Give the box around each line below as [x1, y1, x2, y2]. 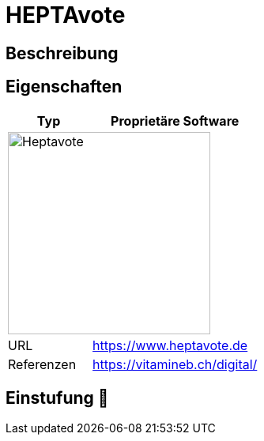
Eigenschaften [6, 77, 123, 97]
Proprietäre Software [111, 112, 239, 129]
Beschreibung [6, 43, 119, 63]
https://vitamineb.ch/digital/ [92, 356, 258, 372]
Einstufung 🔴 [6, 388, 109, 409]
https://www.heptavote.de [92, 337, 248, 353]
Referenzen [8, 356, 77, 372]
